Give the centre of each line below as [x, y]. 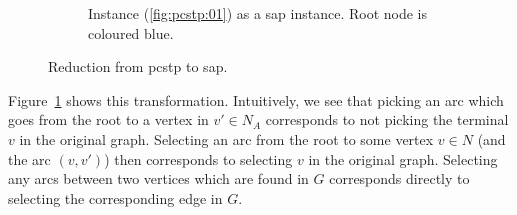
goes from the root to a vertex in [108, 119]
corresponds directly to [399, 178]
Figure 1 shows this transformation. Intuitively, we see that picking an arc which [256, 99]
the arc [29, 158]
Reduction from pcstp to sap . [138, 66]
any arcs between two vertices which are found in [158, 178]
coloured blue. [131, 32]
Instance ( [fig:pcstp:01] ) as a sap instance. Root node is [258, 13]
